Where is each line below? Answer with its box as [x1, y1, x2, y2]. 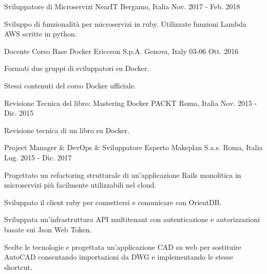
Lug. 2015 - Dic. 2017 [4, 152, 72, 162]
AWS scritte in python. [4, 28, 77, 39]
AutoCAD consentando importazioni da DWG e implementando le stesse [4, 251, 234, 262]
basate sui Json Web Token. [4, 224, 92, 234]
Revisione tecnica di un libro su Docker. [4, 124, 130, 135]
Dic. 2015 [4, 107, 34, 118]
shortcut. [4, 261, 32, 272]
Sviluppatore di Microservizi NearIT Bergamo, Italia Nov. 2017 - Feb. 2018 [4, 1, 240, 11]
